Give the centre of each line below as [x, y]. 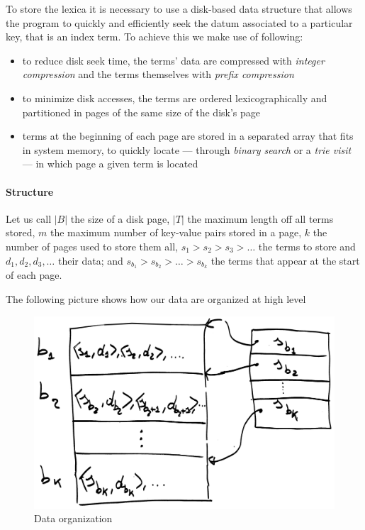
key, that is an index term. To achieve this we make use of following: [155, 37]
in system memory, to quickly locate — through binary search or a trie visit [187, 149]
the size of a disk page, [120, 218]
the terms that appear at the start [285, 260]
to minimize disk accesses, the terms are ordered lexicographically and [175, 98]
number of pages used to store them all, [92, 246]
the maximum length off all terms [260, 218]
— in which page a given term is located [110, 164]
